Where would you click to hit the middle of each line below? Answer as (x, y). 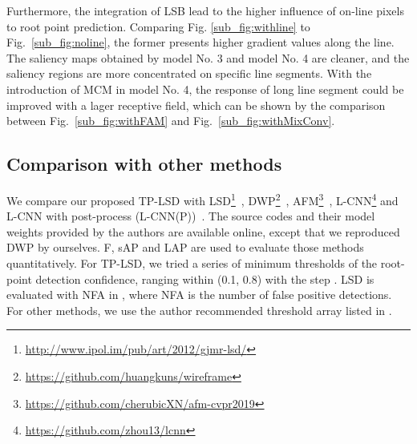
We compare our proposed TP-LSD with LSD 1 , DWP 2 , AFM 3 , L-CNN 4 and (202, 199)
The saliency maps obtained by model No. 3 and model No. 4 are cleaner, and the (208, 57)
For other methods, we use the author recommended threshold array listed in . (199, 310)
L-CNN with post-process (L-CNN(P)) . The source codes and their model (191, 216)
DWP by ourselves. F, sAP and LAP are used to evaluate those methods (185, 247)
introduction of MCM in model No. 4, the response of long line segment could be (205, 89)
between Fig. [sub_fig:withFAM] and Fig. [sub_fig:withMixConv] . (171, 121)
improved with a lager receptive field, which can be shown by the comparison (196, 105)
